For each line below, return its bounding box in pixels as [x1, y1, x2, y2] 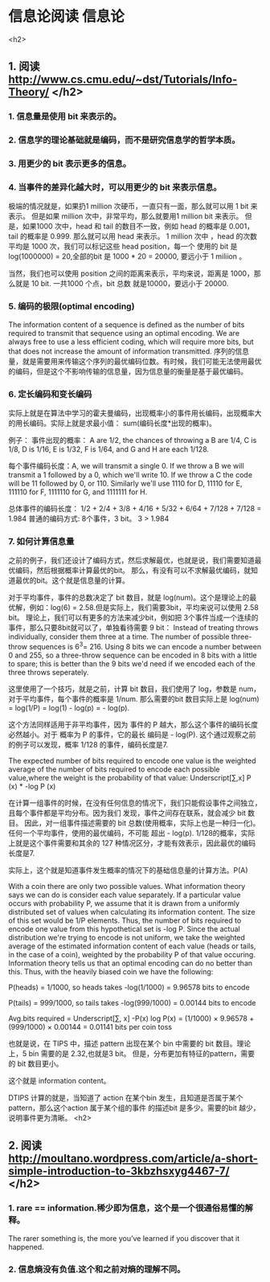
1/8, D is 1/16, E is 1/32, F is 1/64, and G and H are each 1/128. [8, 444, 210, 454]
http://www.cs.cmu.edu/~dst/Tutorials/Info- [8, 73, 238, 87]
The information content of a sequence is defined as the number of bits [8, 319, 245, 330]
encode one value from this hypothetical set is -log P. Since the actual [8, 924, 240, 933]
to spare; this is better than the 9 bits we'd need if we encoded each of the [8, 658, 256, 668]
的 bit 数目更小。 [8, 1059, 63, 1068]
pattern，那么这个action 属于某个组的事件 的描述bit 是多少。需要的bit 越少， [8, 1103, 260, 1112]
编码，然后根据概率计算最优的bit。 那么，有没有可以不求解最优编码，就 [14, 566, 252, 575]
